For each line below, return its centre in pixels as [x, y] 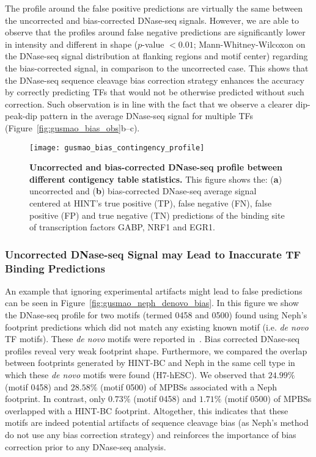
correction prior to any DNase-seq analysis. [86, 446]
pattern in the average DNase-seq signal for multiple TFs [147, 116]
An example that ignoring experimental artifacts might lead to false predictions [154, 291]
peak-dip [21, 116]
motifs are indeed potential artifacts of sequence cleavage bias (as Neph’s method [157, 422]
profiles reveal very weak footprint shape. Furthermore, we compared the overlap [156, 350]
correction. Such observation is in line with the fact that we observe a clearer [149, 104]
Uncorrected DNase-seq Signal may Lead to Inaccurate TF [153, 254]
